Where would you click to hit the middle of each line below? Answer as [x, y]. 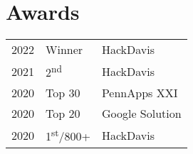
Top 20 [63, 114]
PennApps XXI [140, 93]
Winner [64, 50]
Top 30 [63, 93]
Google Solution [141, 114]
